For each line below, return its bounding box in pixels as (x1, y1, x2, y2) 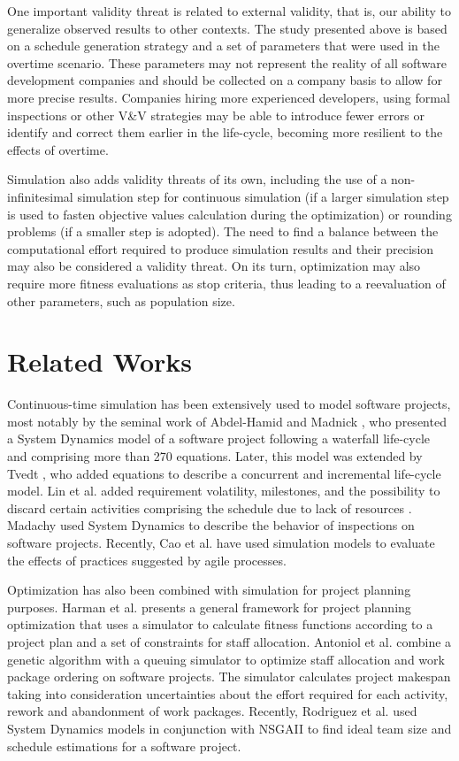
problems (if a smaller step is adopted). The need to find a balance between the (7, 222, 439, 241)
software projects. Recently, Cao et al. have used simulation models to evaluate (7, 533, 435, 551)
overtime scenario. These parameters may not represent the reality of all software (7, 53, 447, 72)
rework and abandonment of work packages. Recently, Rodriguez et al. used (7, 702, 417, 720)
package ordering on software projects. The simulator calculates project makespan (7, 667, 451, 686)
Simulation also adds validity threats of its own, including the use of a (7, 170, 387, 188)
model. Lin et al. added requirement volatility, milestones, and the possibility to (7, 481, 440, 500)
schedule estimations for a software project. (7, 736, 241, 755)
